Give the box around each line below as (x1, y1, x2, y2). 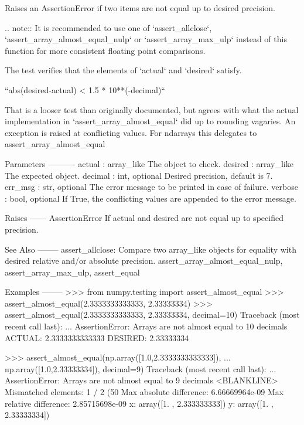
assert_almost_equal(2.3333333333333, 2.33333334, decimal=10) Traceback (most (5, 308, 300, 321)
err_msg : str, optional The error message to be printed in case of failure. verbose (5, 181, 298, 193)
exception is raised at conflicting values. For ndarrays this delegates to (5, 126, 257, 138)
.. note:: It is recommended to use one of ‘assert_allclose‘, (5, 21, 212, 33)
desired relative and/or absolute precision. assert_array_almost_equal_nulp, (5, 254, 283, 267)
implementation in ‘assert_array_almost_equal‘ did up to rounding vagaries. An (5, 115, 296, 127)
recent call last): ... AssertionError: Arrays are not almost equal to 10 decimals (5, 320, 288, 332)
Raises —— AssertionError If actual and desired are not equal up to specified (5, 212, 283, 224)
